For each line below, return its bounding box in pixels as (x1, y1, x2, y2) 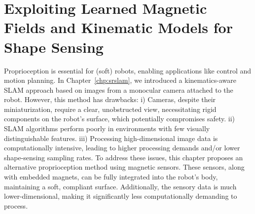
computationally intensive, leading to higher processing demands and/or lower (4, 143, 240, 153)
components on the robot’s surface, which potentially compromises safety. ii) (4, 113, 235, 124)
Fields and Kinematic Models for (4, 17, 233, 37)
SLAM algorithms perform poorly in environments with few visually (4, 123, 210, 134)
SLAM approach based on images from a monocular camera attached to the (4, 84, 233, 95)
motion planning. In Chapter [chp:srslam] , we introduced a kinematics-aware (4, 75, 236, 85)
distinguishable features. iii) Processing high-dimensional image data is (4, 133, 218, 143)
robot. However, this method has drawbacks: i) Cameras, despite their (4, 94, 216, 105)
